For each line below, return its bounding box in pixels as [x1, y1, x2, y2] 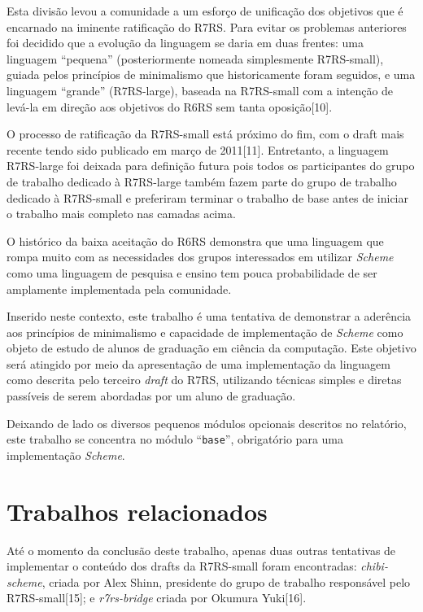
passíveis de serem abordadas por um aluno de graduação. [7, 387, 296, 404]
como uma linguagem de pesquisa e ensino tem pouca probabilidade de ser [7, 264, 377, 281]
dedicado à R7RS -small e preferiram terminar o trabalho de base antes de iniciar [7, 189, 409, 206]
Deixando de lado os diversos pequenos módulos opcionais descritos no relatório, [7, 414, 407, 431]
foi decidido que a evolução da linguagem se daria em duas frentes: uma [7, 34, 364, 51]
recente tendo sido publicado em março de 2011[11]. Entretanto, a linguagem [7, 141, 389, 158]
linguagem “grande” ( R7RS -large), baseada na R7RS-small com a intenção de [7, 81, 394, 98]
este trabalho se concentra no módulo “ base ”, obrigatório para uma [7, 431, 343, 448]
